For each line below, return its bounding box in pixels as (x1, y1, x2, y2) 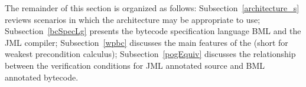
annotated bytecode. (5, 71, 79, 83)
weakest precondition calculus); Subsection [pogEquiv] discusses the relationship (5, 48, 296, 60)
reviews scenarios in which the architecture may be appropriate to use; (5, 13, 261, 25)
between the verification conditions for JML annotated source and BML (5, 59, 265, 71)
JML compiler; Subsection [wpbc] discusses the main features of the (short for (5, 36, 288, 48)
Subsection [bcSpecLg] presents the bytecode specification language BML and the (5, 25, 301, 37)
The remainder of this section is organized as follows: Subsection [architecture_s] (5, 2, 300, 14)
